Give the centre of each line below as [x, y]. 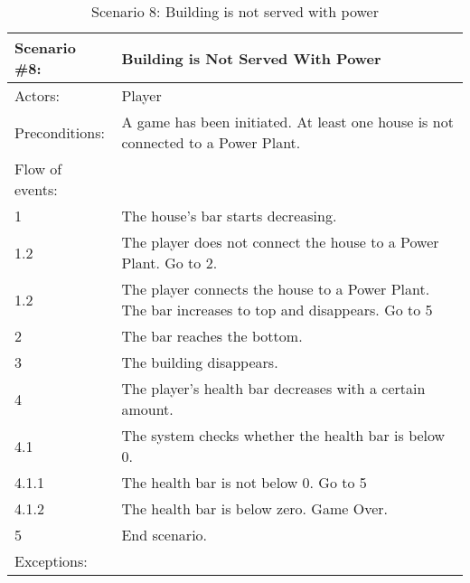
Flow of [38, 169]
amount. [147, 409]
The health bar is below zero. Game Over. [254, 508]
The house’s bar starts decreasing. [229, 216]
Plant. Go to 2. [169, 263]
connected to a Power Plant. [211, 142]
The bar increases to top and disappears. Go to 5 [277, 310]
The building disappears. [200, 362]
